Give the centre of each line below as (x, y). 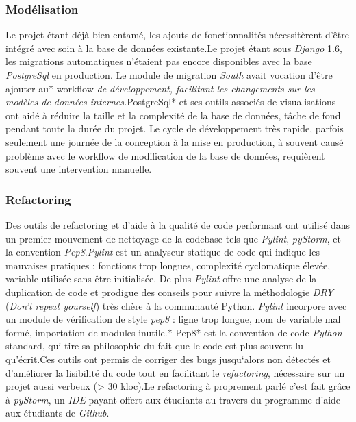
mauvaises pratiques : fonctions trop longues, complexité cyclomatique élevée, (168, 265)
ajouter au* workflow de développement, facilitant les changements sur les (160, 88)
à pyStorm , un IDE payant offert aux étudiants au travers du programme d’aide (173, 399)
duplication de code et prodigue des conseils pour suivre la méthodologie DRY (169, 291)
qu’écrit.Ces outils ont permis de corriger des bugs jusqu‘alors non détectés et (168, 359)
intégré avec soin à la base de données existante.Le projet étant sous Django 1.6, (174, 48)
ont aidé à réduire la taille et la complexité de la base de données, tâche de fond (173, 115)
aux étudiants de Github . (58, 413)
